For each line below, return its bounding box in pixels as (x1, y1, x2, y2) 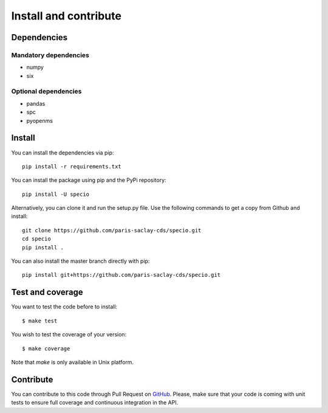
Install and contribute (11, 9, 121, 23)
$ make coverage (22, 345, 70, 352)
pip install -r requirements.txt (22, 163, 121, 170)
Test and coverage (11, 287, 83, 297)
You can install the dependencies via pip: (11, 149, 114, 156)
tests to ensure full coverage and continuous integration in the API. (11, 399, 179, 406)
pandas (26, 100, 46, 107)
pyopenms (26, 117, 53, 124)
